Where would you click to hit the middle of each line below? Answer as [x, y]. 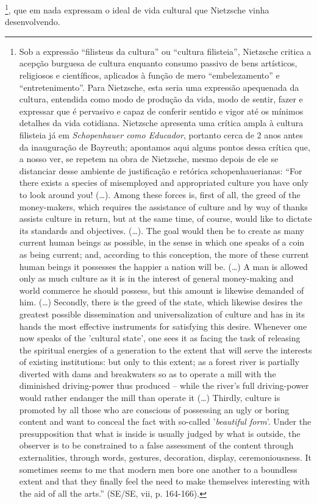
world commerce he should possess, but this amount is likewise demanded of [162, 290]
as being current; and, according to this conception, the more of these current [164, 254]
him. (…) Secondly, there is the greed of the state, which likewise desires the [161, 302]
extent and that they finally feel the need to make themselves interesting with [165, 481]
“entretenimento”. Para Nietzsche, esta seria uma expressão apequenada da [159, 87]
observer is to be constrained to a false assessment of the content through [156, 445]
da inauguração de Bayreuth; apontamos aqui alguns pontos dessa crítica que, [165, 147]
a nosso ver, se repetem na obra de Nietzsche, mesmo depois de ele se [149, 159]
